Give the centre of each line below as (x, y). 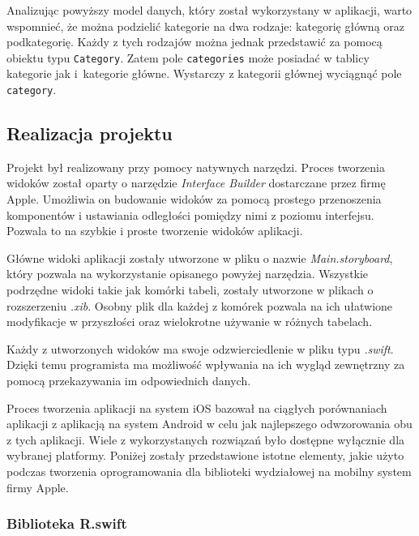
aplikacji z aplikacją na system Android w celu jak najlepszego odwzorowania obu (209, 424)
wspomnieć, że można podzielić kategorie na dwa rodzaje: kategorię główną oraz (206, 26)
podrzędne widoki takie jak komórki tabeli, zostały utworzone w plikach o (190, 290)
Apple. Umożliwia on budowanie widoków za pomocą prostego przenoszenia (194, 199)
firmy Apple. (38, 487)
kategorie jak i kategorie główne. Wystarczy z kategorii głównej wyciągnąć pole (204, 73)
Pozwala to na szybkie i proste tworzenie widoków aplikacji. (155, 231)
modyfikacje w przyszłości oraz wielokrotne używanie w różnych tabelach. (190, 322)
